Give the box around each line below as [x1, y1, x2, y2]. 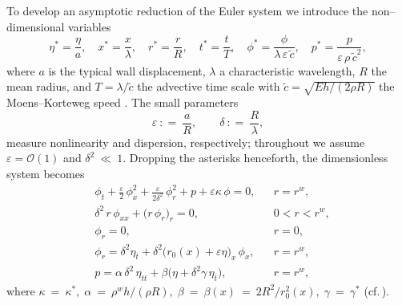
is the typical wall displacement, [48, 62, 206, 79]
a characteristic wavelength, [219, 62, 356, 79]
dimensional [6, 18, 65, 35]
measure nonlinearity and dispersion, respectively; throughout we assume [6, 133, 365, 150]
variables [68, 18, 111, 35]
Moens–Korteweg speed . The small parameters [6, 94, 239, 111]
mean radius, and [6, 78, 91, 95]
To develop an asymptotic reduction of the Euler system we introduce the [6, 2, 368, 18]
